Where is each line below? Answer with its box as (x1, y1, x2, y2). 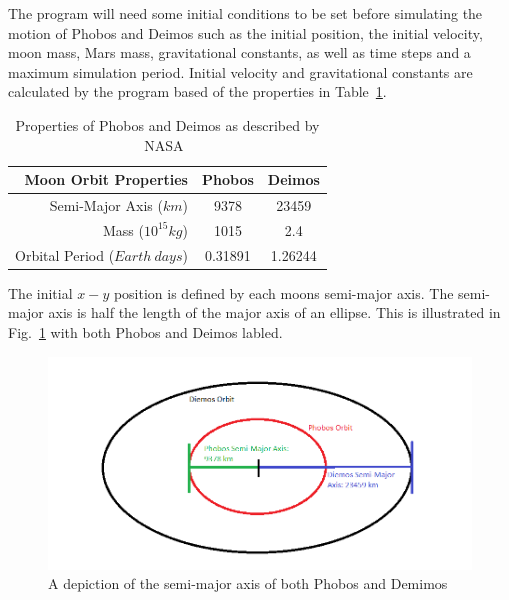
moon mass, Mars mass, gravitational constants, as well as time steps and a (8, 42, 471, 63)
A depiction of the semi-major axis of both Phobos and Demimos (48, 573, 448, 594)
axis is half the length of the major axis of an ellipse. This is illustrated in (48, 302, 501, 323)
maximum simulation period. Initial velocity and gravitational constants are (8, 61, 473, 82)
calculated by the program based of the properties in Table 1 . (8, 81, 387, 102)
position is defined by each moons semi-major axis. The (113, 282, 454, 303)
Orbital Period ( (15, 244, 115, 265)
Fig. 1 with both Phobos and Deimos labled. (8, 321, 283, 342)
